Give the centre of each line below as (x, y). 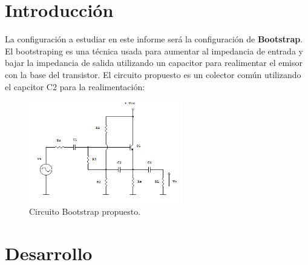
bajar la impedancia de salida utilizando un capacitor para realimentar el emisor (154, 63)
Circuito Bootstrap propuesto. (85, 211)
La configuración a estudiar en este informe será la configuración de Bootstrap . (154, 39)
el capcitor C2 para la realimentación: (75, 86)
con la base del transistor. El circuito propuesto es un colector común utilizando (153, 74)
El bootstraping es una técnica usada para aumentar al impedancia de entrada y (154, 51)
